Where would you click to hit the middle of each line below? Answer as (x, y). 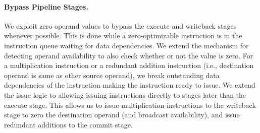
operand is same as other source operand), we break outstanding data (112, 75)
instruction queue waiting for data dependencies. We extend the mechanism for (126, 45)
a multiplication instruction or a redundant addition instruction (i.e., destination (129, 65)
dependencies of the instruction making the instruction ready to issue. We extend (130, 85)
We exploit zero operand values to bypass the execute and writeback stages (120, 25)
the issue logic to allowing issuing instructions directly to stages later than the (125, 94)
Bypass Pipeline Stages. (46, 6)
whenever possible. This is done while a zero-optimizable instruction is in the (123, 36)
